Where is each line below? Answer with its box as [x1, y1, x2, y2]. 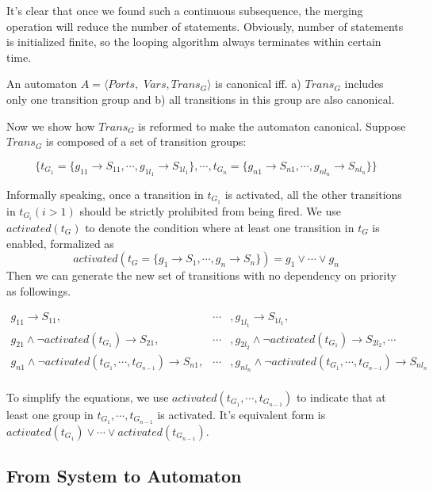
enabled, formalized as [6, 235, 114, 251]
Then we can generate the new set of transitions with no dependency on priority [6, 267, 397, 284]
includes [344, 75, 384, 92]
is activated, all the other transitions [224, 185, 402, 202]
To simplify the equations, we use [6, 389, 169, 406]
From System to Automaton [6, 463, 242, 488]
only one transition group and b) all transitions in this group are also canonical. [6, 90, 395, 107]
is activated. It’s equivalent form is [157, 406, 326, 423]
